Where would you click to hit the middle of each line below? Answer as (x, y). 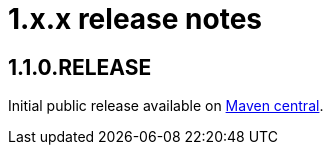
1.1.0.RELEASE (80, 67)
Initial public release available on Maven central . (166, 106)
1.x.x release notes (135, 19)
